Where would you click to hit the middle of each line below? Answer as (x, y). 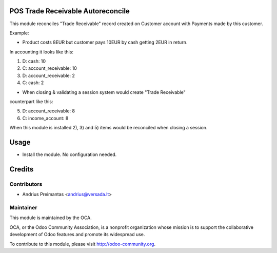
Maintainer (23, 208)
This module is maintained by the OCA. (51, 218)
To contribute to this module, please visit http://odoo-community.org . (83, 244)
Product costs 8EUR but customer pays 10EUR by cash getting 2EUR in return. (105, 42)
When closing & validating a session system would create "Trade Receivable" (104, 92)
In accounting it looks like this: (42, 52)
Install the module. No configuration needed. (70, 154)
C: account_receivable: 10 (50, 68)
